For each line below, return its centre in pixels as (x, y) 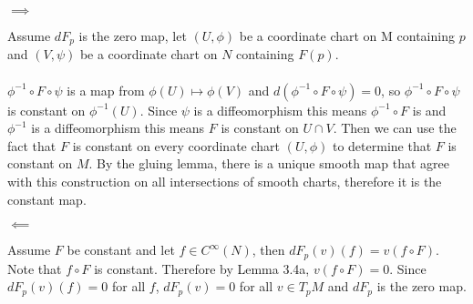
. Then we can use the (395, 128)
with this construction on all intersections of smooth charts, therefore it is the (225, 182)
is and (429, 110)
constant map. (47, 199)
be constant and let (121, 250)
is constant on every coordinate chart (176, 145)
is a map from (106, 90)
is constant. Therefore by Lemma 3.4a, (202, 268)
